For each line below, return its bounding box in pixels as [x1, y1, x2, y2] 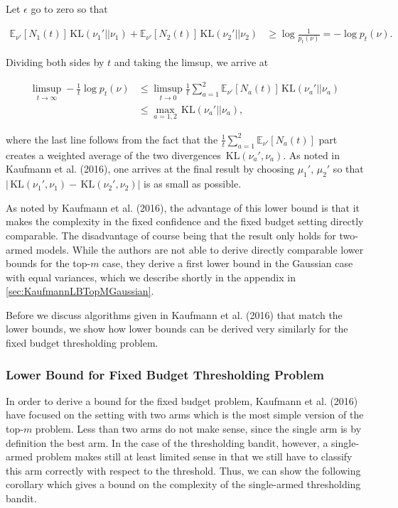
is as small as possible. [144, 176, 242, 191]
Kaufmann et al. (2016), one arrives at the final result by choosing [6, 161, 294, 176]
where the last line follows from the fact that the [6, 131, 218, 146]
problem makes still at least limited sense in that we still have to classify [36, 449, 353, 464]
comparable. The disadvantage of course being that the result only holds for [6, 227, 336, 242]
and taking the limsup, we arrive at [114, 55, 269, 70]
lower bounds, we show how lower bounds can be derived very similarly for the [6, 321, 348, 336]
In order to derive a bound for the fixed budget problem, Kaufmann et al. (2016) [6, 393, 358, 408]
